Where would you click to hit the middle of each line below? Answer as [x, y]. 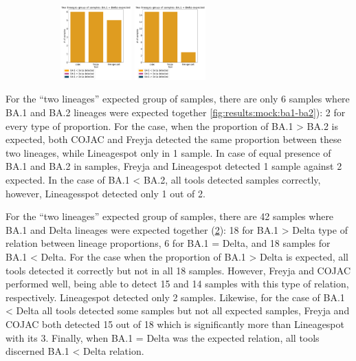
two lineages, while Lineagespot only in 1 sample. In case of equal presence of [168, 152]
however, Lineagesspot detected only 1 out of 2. [105, 193]
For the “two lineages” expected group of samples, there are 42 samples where [170, 216]
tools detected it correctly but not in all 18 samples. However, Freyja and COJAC [178, 270]
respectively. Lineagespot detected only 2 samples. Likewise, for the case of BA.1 [175, 297]
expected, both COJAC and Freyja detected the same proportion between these [174, 139]
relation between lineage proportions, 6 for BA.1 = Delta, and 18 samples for [168, 243]
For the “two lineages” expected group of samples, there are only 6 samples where [178, 99]
